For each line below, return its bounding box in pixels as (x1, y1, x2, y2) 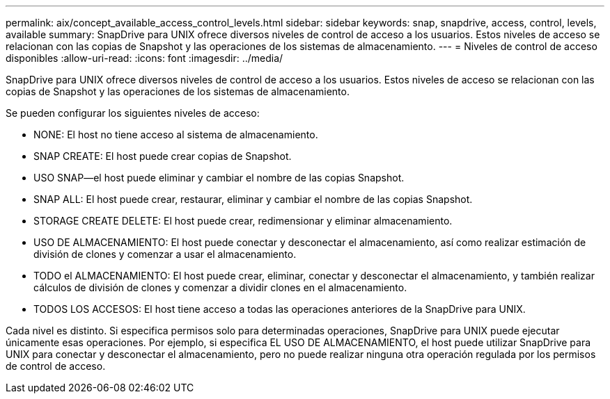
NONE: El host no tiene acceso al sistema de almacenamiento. (33, 129, 318, 140)
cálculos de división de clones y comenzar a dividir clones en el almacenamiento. (33, 282, 407, 293)
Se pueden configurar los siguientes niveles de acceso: (6, 107, 260, 119)
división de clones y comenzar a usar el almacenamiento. (33, 248, 297, 260)
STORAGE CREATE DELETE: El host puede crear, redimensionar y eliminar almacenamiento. (33, 215, 453, 227)
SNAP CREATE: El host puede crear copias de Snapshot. (33, 150, 292, 162)
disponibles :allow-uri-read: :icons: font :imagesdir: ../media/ (6, 52, 283, 64)
